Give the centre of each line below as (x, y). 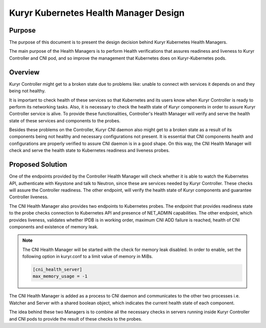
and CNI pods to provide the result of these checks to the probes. (76, 319)
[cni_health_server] (57, 270)
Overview (24, 72)
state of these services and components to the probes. (65, 120)
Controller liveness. (29, 197)
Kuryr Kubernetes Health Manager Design (97, 13)
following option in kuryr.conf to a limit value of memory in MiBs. (88, 256)
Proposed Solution (38, 164)
